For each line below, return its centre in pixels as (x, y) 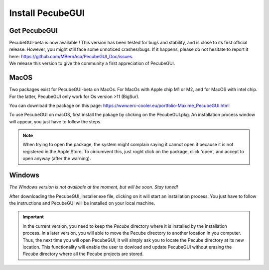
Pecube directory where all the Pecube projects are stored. (83, 254)
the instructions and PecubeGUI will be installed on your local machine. (82, 203)
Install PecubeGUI (47, 13)
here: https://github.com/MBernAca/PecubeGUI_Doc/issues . (71, 56)
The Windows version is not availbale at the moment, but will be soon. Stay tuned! (94, 187)
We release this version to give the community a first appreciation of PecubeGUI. (92, 63)
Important (33, 217)
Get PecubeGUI (34, 31)
